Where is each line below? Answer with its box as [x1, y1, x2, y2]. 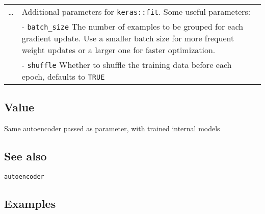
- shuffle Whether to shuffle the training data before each [21, 59, 232, 70]
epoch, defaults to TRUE [21, 70, 105, 82]
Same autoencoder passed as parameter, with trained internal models [4, 123, 220, 134]
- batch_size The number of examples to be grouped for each [21, 20, 244, 32]
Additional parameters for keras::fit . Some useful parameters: [21, 6, 251, 17]
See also [4, 148, 47, 164]
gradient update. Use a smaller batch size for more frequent [21, 32, 234, 44]
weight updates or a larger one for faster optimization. [21, 44, 216, 56]
